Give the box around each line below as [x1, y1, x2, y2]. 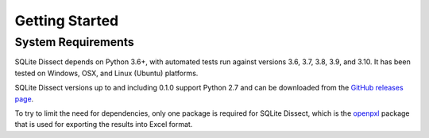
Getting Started [14, 12, 119, 29]
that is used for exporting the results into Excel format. [14, 120, 193, 129]
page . [14, 94, 34, 103]
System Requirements [14, 35, 134, 49]
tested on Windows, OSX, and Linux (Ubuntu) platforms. [14, 68, 199, 78]
